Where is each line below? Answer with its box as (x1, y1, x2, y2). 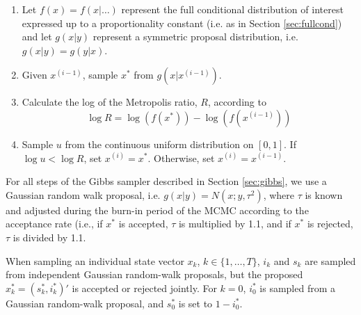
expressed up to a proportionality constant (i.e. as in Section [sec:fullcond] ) (22, 15, 342, 30)
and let (22, 29, 52, 44)
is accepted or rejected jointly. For (72, 280, 217, 295)
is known (305, 187, 343, 202)
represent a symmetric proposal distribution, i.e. (93, 29, 298, 44)
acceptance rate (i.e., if (6, 216, 103, 231)
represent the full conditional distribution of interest (121, 2, 344, 16)
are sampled (305, 253, 356, 268)
